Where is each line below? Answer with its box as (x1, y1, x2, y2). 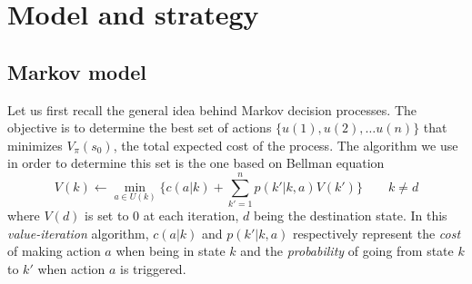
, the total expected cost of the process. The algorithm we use (113, 135, 458, 154)
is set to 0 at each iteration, (85, 206, 239, 225)
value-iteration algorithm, (7, 223, 149, 242)
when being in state (115, 241, 226, 260)
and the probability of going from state (240, 241, 454, 260)
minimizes (7, 135, 63, 154)
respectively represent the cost (292, 223, 461, 242)
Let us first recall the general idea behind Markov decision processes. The (7, 100, 417, 119)
